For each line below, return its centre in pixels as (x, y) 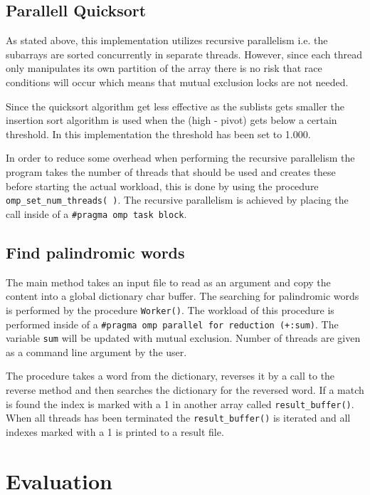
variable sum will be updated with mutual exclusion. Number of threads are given (183, 338)
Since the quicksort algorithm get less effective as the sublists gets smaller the (175, 106)
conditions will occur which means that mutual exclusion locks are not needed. (177, 82)
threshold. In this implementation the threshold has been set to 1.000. (158, 134)
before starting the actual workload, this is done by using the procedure (162, 186)
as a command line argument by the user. (96, 351)
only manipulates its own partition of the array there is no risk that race (164, 68)
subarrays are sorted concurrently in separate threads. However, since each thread (184, 54)
